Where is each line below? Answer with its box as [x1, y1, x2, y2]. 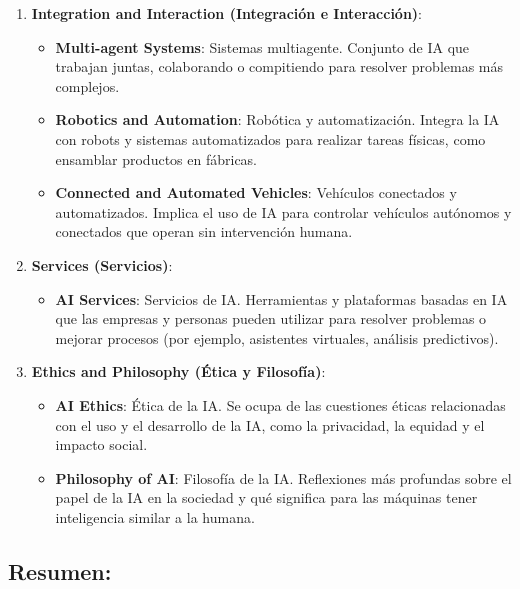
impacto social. [55, 434, 148, 455]
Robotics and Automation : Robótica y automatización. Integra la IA [55, 109, 500, 130]
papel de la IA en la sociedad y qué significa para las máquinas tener [55, 487, 478, 508]
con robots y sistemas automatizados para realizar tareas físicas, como [55, 128, 486, 149]
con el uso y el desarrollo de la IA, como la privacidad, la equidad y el [55, 414, 485, 435]
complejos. [55, 75, 120, 96]
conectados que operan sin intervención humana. [55, 221, 353, 242]
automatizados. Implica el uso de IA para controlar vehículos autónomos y [55, 201, 512, 222]
